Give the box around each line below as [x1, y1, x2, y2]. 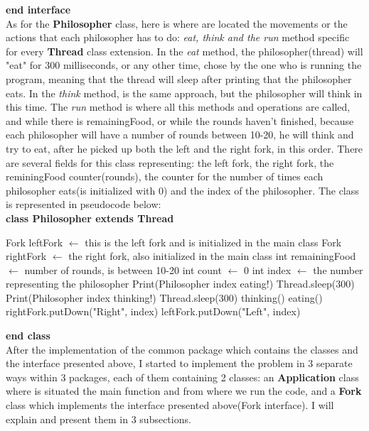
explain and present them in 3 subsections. [6, 411, 191, 426]
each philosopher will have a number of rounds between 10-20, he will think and [6, 127, 354, 142]
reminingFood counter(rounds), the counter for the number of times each [6, 169, 323, 184]
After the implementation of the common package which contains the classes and [6, 342, 358, 356]
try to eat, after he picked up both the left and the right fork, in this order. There [6, 141, 363, 156]
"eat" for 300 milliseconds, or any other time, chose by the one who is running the [6, 58, 362, 72]
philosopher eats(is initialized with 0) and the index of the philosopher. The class [6, 182, 359, 197]
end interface [6, 2, 71, 16]
